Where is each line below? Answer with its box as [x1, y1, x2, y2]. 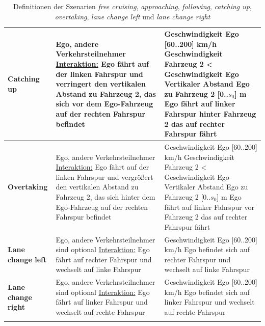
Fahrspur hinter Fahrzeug [164, 108, 256, 119]
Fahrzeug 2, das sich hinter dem [56, 191, 155, 202]
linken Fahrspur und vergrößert [56, 171, 153, 182]
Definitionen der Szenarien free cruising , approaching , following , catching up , [13, 1, 252, 11]
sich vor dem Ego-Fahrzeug [56, 98, 153, 109]
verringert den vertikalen [56, 78, 146, 89]
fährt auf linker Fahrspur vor [164, 201, 254, 212]
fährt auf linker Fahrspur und [56, 296, 148, 307]
